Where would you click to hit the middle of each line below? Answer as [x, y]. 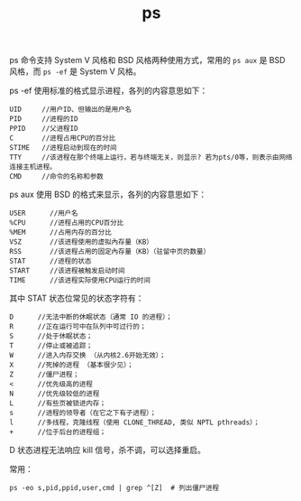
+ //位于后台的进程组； [58, 432]
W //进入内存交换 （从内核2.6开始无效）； [88, 356]
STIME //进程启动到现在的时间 [63, 148]
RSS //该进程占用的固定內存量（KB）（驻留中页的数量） [109, 252]
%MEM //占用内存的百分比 [61, 233]
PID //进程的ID [44, 119]
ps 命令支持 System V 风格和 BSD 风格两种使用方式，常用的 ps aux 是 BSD [147, 60]
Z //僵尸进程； [44, 375]
